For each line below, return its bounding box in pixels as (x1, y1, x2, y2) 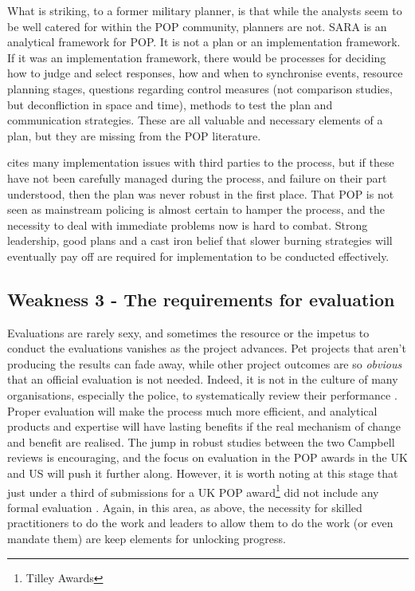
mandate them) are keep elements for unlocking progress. (7, 530, 286, 547)
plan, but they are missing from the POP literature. (7, 127, 261, 144)
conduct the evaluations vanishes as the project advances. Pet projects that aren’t (7, 340, 406, 357)
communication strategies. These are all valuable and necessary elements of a (7, 112, 383, 128)
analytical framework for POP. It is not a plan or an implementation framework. (7, 33, 401, 50)
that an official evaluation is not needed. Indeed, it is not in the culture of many (7, 371, 398, 388)
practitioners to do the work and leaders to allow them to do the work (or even (7, 514, 393, 531)
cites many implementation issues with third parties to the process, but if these (7, 154, 394, 171)
